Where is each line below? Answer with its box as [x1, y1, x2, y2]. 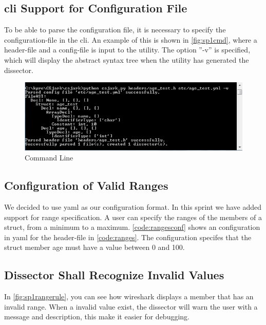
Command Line [25, 152, 73, 163]
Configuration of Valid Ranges [4, 177, 168, 193]
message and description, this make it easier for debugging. [4, 311, 189, 322]
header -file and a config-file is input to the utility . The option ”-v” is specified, [4, 44, 251, 55]
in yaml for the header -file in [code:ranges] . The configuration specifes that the [4, 231, 252, 242]
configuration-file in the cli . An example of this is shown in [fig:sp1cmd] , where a [4, 34, 257, 45]
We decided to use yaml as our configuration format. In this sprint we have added [4, 202, 261, 212]
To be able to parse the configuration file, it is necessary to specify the [4, 24, 226, 35]
